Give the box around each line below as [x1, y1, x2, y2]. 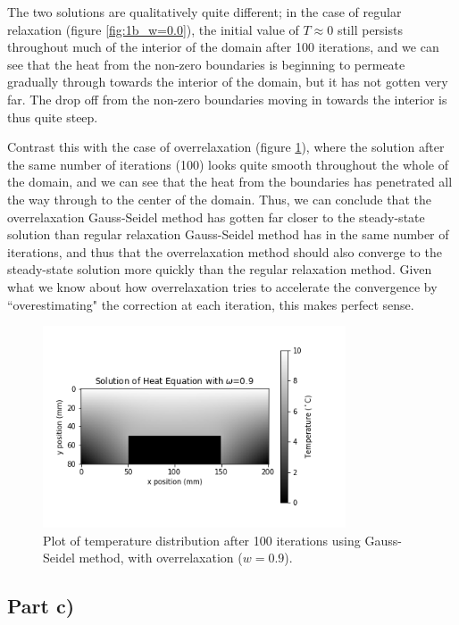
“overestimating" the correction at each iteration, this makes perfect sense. [7, 295, 414, 313]
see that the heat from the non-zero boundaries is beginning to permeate [7, 54, 405, 73]
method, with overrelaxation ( [79, 548, 243, 567]
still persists [337, 20, 403, 38]
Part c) [7, 592, 75, 620]
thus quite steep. [7, 107, 98, 126]
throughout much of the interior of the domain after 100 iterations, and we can [7, 37, 439, 56]
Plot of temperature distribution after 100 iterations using [43, 530, 361, 549]
